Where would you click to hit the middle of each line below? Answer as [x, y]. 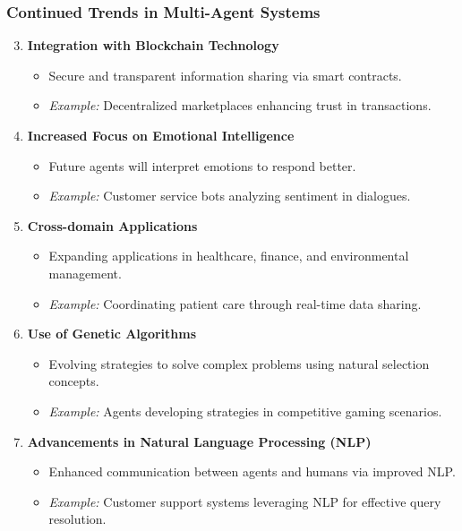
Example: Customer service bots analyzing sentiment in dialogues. [230, 196]
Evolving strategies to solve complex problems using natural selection [239, 363]
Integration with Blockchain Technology [153, 45]
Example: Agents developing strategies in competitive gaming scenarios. [245, 411]
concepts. [74, 381]
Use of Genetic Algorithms [112, 334]
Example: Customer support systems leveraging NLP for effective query [245, 501]
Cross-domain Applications [112, 225]
